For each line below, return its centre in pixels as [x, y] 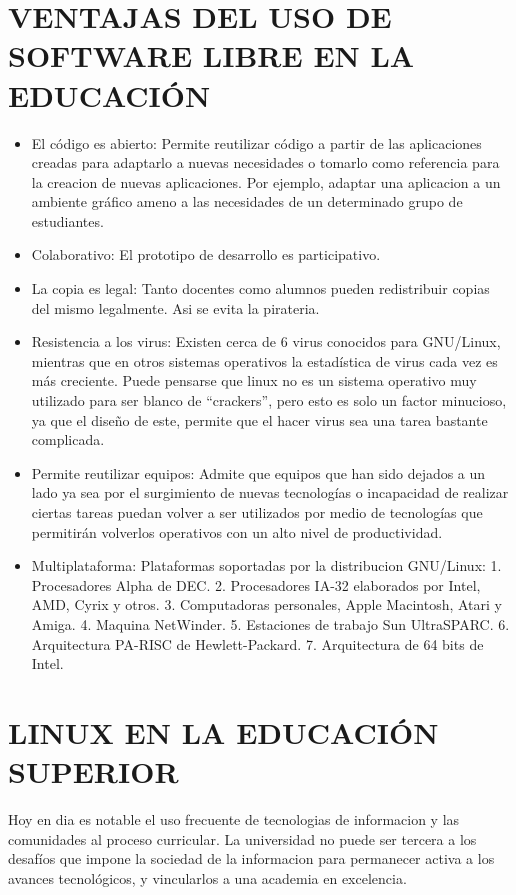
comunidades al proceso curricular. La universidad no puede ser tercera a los [242, 838]
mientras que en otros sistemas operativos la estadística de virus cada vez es [264, 360]
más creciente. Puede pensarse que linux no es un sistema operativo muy [254, 380]
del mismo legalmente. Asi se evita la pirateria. [175, 307]
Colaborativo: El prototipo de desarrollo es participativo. [206, 254]
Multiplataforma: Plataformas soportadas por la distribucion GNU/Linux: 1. [266, 565]
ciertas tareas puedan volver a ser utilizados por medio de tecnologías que [257, 512]
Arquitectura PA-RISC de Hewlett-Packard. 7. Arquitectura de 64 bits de [257, 643]
